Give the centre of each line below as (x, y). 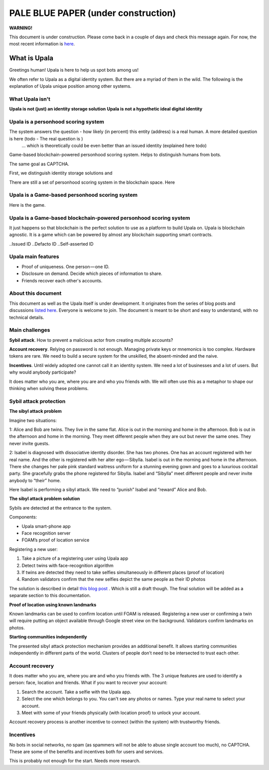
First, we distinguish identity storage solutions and (61, 173)
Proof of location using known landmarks (53, 605)
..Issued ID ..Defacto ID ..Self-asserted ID (52, 244)
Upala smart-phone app (46, 526)
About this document (35, 293)
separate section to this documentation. (50, 596)
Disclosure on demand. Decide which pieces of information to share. (92, 273)
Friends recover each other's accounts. (62, 280)
